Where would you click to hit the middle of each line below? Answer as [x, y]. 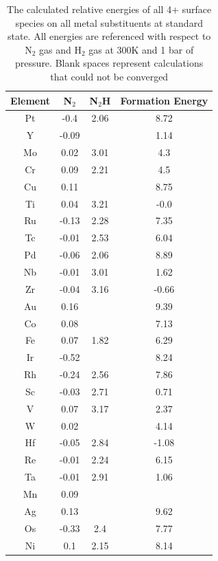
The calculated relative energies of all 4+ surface [109, 9]
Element [30, 100]
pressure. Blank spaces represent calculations [109, 63]
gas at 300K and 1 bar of [141, 49]
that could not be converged [109, 76]
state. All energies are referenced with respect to [109, 36]
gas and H [60, 49]
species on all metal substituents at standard [109, 22]
